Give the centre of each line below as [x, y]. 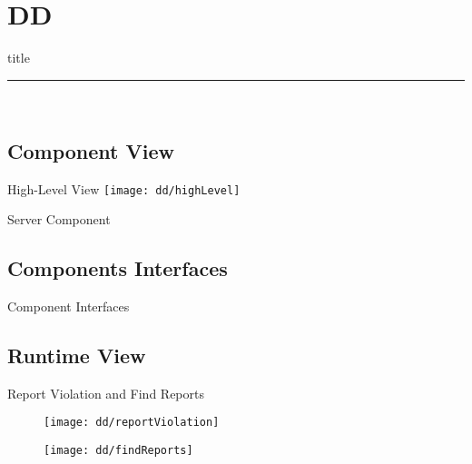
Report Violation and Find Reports [106, 393]
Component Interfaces [69, 306]
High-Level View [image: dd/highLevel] [124, 188]
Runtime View [77, 355]
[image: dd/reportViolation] [132, 423]
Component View [91, 150]
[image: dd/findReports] [118, 451]
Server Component [59, 219]
